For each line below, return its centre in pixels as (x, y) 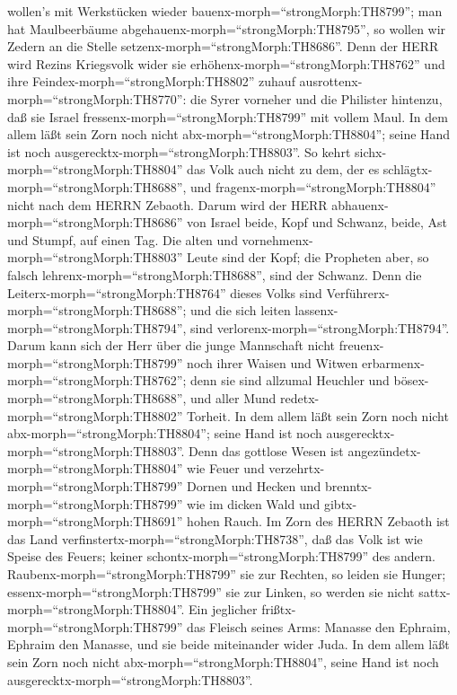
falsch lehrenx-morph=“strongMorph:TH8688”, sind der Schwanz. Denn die (215, 274)
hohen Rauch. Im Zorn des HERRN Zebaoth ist (318, 521)
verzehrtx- (297, 468)
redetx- (300, 398)
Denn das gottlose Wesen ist (266, 450)
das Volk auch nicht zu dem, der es (283, 169)
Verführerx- (358, 292)
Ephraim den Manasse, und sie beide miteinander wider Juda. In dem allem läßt (228, 644)
